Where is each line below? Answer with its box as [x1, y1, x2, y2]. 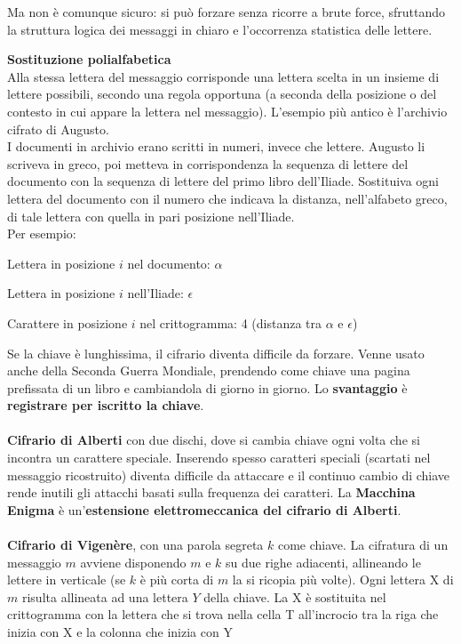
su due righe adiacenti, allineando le [225, 552, 421, 571]
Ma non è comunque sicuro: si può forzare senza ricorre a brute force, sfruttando [7, 3, 445, 20]
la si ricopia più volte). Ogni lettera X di [232, 570, 454, 589]
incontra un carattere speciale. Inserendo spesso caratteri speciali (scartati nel [7, 448, 431, 467]
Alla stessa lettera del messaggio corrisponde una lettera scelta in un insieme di [7, 67, 440, 85]
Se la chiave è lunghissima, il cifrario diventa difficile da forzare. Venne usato [7, 343, 425, 362]
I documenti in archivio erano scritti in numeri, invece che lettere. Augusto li [7, 137, 425, 156]
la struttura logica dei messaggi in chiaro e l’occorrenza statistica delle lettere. [7, 20, 433, 38]
